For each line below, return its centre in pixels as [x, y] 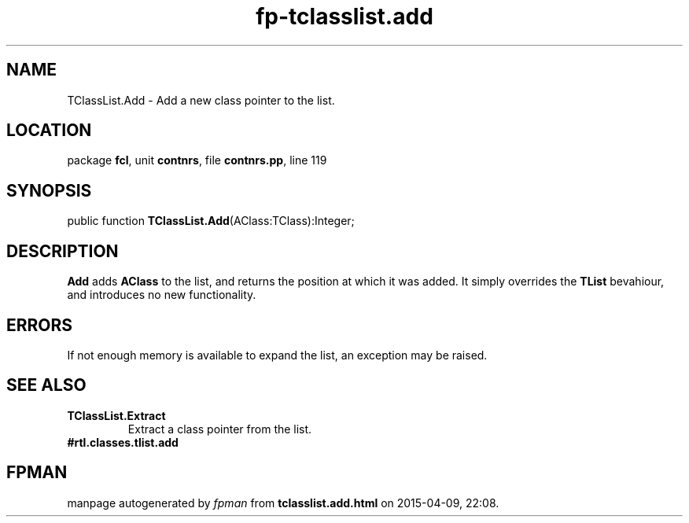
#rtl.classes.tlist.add [123, 442]
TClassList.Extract [116, 415]
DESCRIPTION [63, 251]
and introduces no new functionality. [162, 295]
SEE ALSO [46, 385]
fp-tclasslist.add [344, 17]
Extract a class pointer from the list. [220, 429]
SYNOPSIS [49, 190]
